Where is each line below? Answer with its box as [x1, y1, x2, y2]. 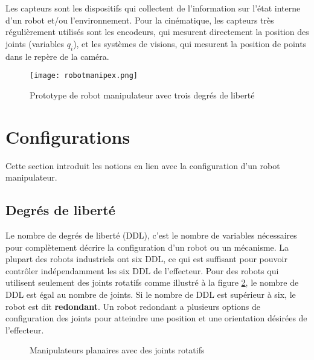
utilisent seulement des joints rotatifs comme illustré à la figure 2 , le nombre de [5, 276, 299, 289]
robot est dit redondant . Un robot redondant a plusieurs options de [5, 300, 260, 312]
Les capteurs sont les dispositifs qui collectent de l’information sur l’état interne [5, 2, 301, 14]
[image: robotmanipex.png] [30, 71, 138, 80]
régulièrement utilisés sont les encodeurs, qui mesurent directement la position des [5, 25, 309, 38]
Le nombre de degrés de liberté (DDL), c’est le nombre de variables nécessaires [5, 228, 297, 241]
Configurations [5, 124, 130, 149]
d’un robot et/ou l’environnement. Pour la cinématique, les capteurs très [5, 13, 274, 26]
